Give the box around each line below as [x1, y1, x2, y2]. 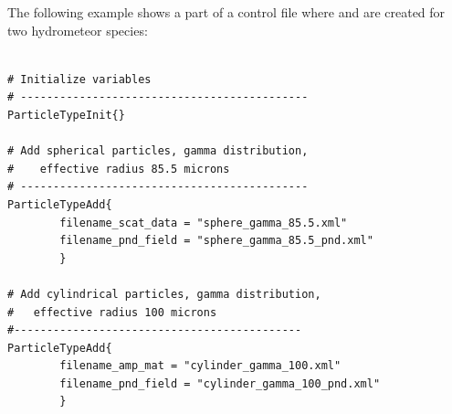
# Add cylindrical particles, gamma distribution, [7, 287, 321, 301]
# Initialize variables [7, 72, 152, 86]
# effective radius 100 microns [7, 305, 217, 319]
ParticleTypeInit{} [7, 108, 125, 122]
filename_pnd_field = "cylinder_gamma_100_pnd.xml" [59, 377, 381, 390]
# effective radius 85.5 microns [7, 162, 230, 175]
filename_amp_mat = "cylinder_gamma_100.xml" [59, 359, 342, 373]
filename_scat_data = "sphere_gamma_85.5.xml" [59, 216, 348, 229]
